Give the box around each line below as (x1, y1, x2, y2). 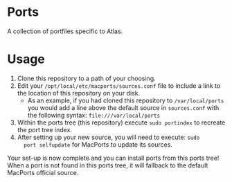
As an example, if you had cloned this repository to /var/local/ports (27, 96, 224, 104)
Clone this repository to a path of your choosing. (17, 74, 156, 82)
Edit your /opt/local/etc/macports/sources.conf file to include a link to (17, 81, 220, 90)
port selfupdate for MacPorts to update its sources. (24, 140, 173, 149)
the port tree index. (17, 125, 73, 134)
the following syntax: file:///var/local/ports (27, 111, 161, 119)
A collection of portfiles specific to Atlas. (7, 27, 123, 35)
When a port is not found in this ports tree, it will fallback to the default (7, 161, 208, 170)
